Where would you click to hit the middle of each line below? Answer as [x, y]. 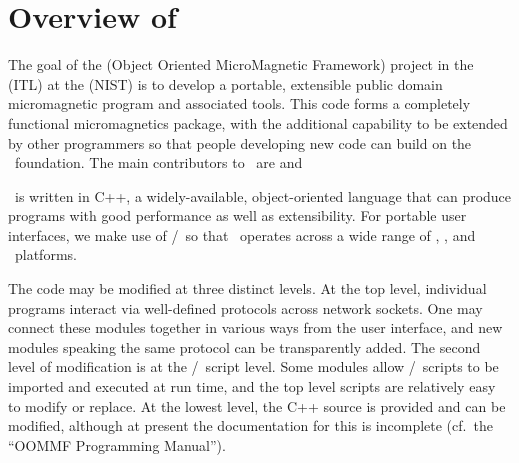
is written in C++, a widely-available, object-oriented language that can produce [263, 195]
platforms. [45, 254]
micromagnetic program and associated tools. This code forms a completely [239, 103]
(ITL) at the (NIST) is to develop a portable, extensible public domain [225, 83]
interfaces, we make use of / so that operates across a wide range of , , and [242, 234]
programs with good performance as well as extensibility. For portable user [237, 215]
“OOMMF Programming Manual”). [117, 444]
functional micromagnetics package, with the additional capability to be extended [258, 122]
